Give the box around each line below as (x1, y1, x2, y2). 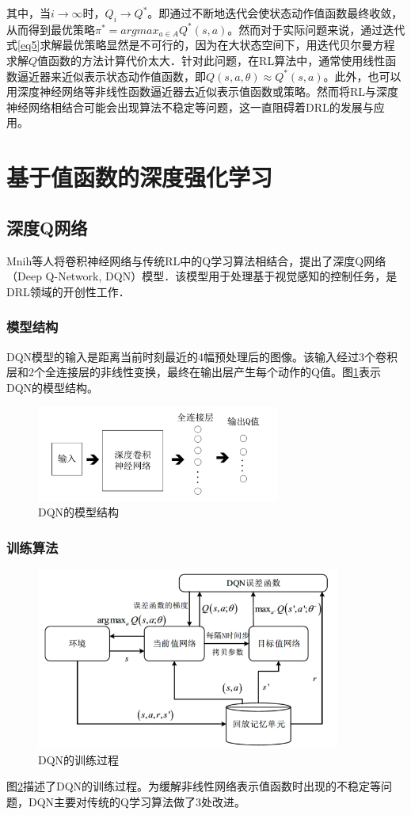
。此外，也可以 (323, 67, 401, 84)
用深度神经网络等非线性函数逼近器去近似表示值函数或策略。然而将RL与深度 (6, 83, 399, 100)
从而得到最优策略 (6, 21, 95, 37)
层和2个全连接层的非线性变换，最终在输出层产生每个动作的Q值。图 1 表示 (6, 364, 381, 380)
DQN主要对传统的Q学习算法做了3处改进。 (28, 793, 245, 809)
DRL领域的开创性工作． (6, 283, 130, 299)
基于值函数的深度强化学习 (6, 161, 273, 193)
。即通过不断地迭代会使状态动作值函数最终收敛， (147, 5, 403, 21)
